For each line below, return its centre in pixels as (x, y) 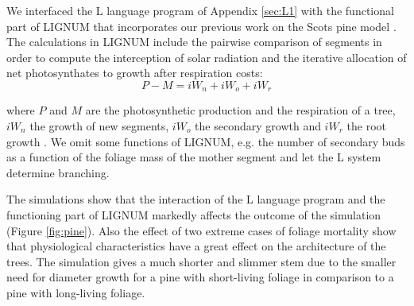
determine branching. (58, 172)
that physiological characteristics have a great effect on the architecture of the (196, 246)
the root (366, 126)
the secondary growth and (258, 126)
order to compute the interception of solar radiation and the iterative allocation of (207, 57)
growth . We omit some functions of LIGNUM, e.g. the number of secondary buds (206, 141)
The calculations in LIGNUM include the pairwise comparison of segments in (194, 42)
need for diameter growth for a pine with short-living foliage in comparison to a (200, 277)
